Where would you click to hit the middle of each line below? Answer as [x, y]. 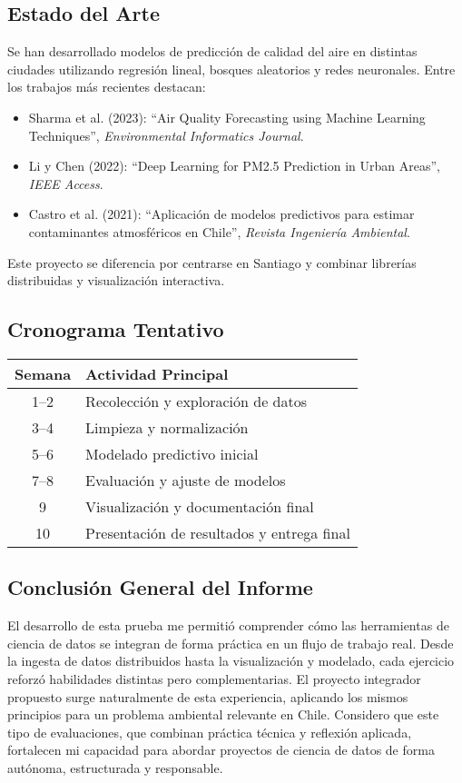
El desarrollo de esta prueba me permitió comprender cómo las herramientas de [228, 625]
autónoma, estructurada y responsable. [115, 767]
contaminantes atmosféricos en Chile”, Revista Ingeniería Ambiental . [219, 231]
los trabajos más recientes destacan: [107, 87]
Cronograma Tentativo [116, 329]
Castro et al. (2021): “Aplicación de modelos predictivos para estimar [221, 214]
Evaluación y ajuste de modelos [186, 480]
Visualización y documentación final [200, 506]
